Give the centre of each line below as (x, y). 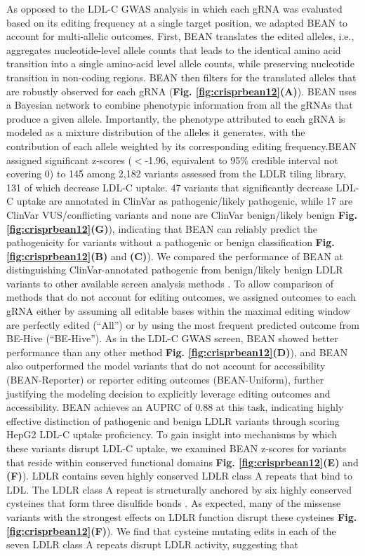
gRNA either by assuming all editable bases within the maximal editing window (178, 311)
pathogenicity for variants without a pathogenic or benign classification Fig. (171, 242)
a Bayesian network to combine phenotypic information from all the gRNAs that (180, 105)
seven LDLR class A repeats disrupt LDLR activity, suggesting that (152, 544)
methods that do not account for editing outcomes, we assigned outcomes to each (181, 297)
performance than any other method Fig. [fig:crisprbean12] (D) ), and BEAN (177, 352)
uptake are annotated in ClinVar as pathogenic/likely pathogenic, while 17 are (185, 201)
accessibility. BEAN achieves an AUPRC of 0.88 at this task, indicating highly (175, 407)
